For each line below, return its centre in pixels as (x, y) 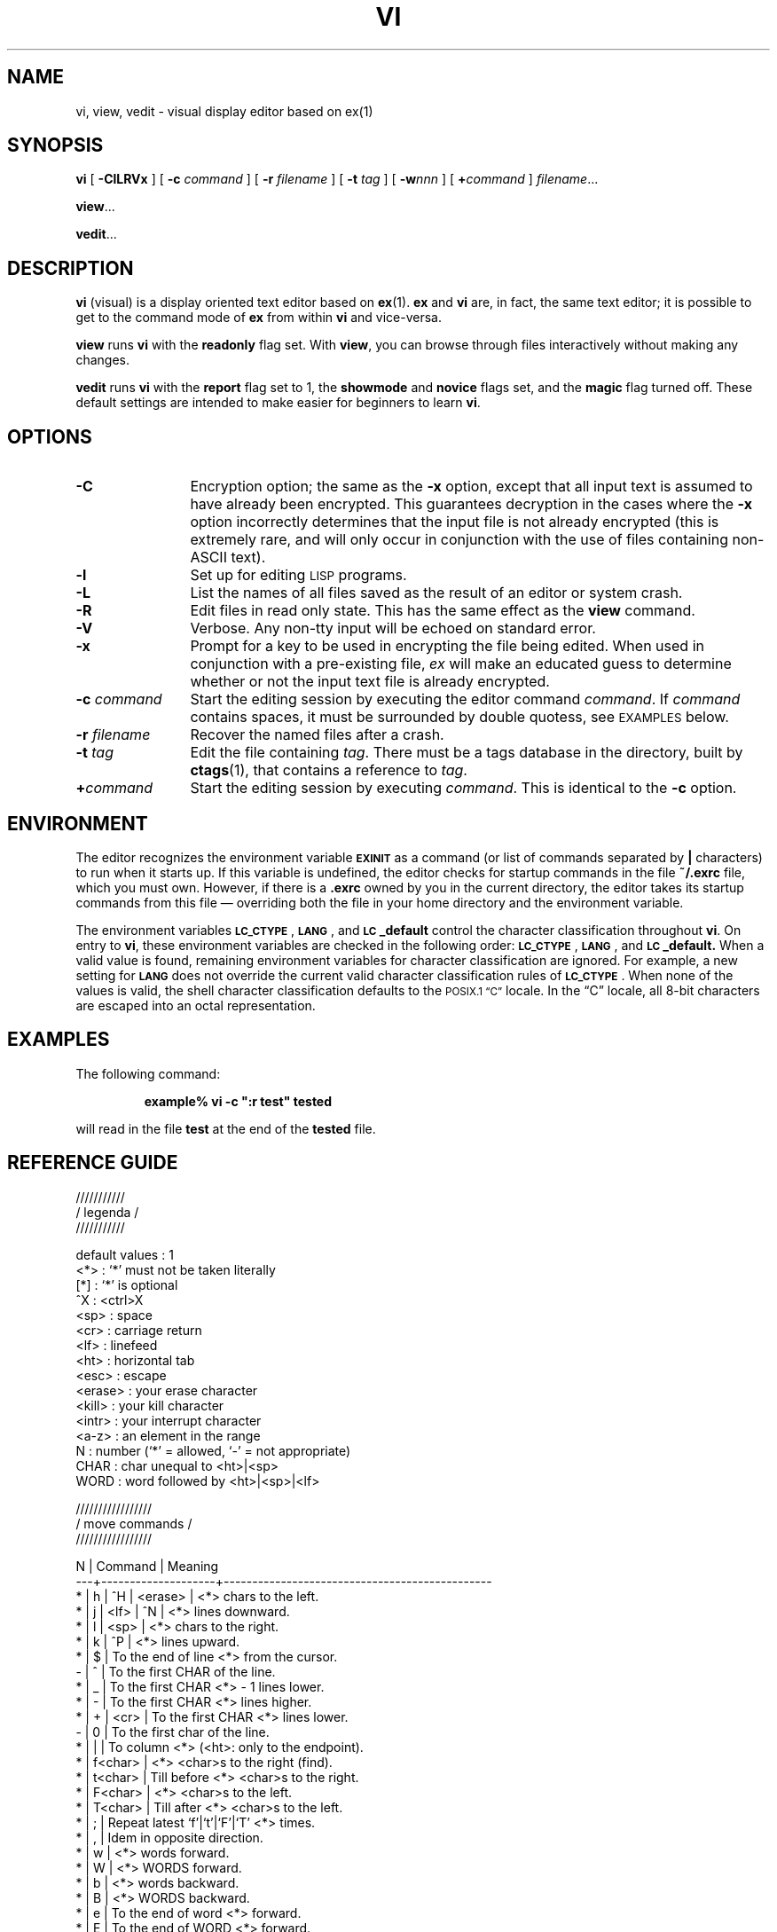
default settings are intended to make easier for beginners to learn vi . (278, 403)
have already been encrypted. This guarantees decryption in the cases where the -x (471, 504)
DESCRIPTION (71, 268)
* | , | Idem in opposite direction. (169, 1837)
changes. (102, 360)
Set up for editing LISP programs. (298, 575)
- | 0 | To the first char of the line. (173, 1732)
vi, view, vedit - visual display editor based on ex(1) (224, 111)
